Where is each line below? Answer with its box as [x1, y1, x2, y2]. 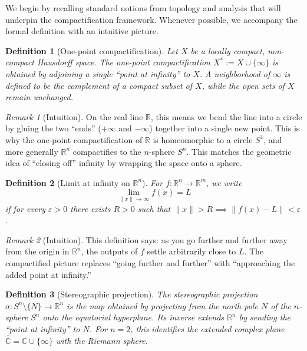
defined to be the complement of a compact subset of [5, 79, 193, 91]
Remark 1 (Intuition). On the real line [5, 110, 143, 122]
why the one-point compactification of [5, 133, 143, 145]
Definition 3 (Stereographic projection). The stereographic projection [5, 288, 258, 300]
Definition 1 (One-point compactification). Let [5, 44, 178, 57]
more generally [5, 145, 58, 157]
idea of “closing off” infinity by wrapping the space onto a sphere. [5, 157, 242, 169]
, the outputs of [81, 245, 138, 257]
